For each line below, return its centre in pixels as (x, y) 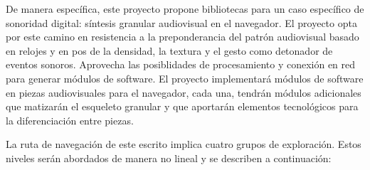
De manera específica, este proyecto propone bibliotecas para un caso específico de (185, 9)
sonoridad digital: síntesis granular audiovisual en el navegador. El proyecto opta (181, 22)
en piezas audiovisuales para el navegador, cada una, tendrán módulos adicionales (184, 92)
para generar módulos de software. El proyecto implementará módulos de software (185, 78)
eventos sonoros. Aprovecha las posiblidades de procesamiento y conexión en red (181, 64)
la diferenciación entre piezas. (70, 120)
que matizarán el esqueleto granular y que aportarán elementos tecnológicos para (182, 106)
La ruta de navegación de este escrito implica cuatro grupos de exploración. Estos (184, 144)
